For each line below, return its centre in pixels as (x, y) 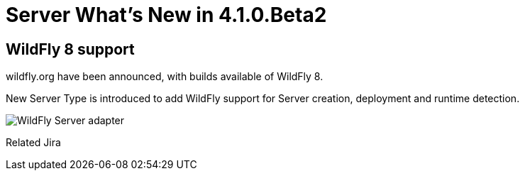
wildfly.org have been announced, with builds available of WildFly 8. (165, 77)
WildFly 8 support (70, 49)
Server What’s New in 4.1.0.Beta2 (166, 15)
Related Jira (33, 143)
